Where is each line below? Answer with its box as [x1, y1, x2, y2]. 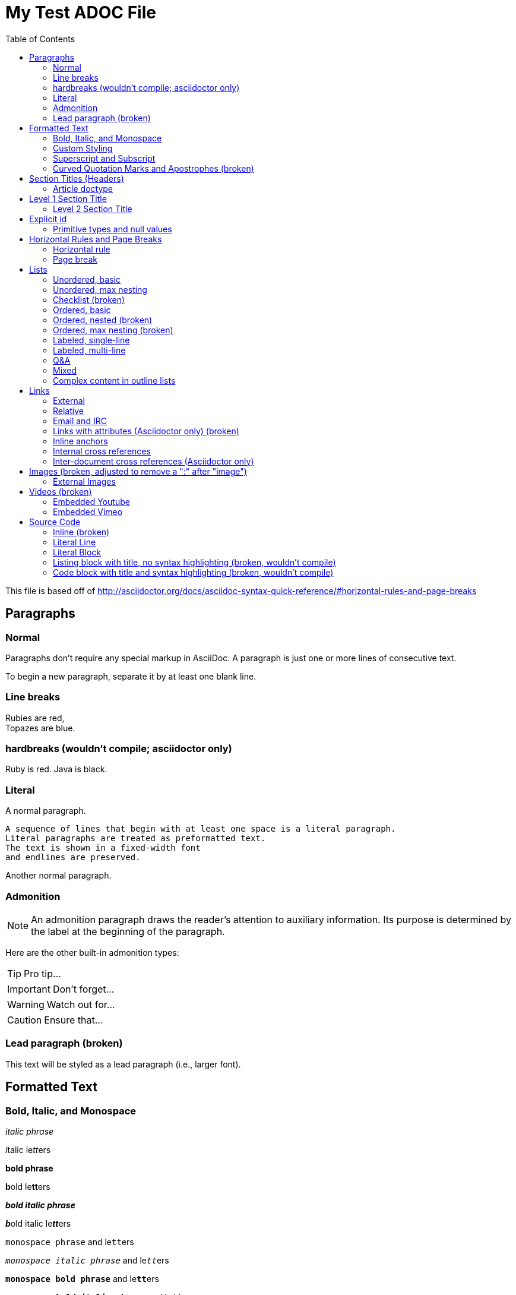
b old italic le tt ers [5, 1218, 71, 1228]
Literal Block [53, 547, 101, 557]
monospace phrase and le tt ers [5, 1236, 134, 1247]
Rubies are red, [5, 712, 65, 723]
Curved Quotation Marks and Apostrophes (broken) [53, 163, 254, 173]
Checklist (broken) [53, 294, 125, 305]
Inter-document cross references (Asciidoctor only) [53, 456, 254, 466]
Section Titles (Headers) [29, 173, 124, 184]
